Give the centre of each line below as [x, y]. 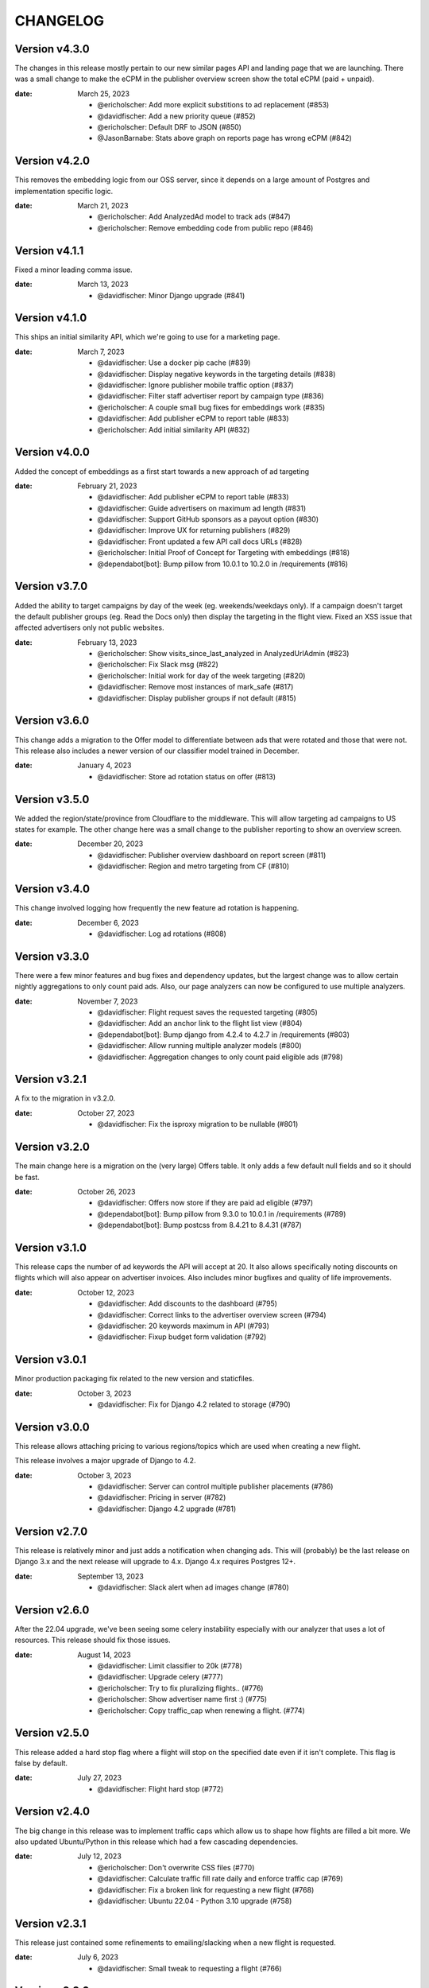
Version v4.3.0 [52, 49]
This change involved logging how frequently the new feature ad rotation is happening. [157, 908]
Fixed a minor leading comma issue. [73, 270]
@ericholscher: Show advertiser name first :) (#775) [182, 1699]
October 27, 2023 [106, 1112]
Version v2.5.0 [52, 1733]
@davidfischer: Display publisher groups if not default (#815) [197, 698]
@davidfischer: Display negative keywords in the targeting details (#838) [216, 374]
